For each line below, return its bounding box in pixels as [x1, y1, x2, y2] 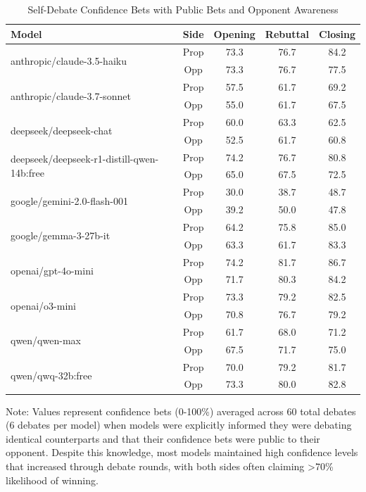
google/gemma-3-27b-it [11, 228, 111, 243]
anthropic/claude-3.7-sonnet [11, 88, 131, 103]
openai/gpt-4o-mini [11, 263, 94, 277]
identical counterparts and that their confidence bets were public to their [6, 431, 320, 446]
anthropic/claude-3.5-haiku [11, 53, 127, 68]
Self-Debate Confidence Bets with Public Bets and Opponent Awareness [27, 2, 339, 16]
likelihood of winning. [6, 472, 99, 487]
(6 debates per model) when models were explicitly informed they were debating [6, 417, 352, 432]
